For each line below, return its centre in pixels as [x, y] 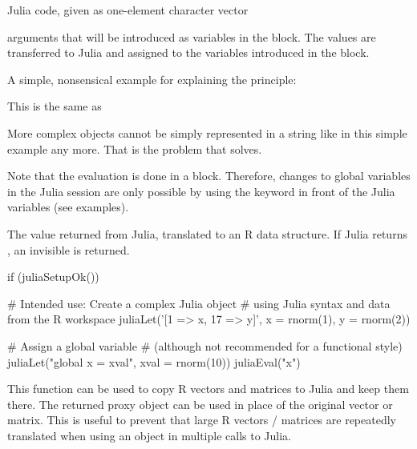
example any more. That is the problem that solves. [135, 148]
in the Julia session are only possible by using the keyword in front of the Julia [201, 191]
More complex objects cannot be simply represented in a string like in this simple [207, 132]
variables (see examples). [68, 207]
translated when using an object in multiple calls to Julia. [149, 435]
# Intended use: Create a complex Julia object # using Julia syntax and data [199, 303]
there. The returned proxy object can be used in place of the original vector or [200, 404]
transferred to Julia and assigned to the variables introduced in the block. [188, 52]
